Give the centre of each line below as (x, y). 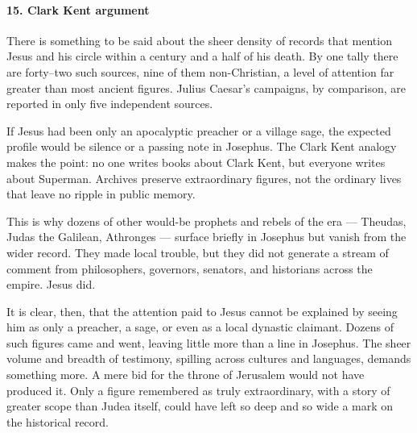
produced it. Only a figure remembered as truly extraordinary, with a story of (198, 390)
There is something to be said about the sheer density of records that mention (199, 40)
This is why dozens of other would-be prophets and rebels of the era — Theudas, (206, 221)
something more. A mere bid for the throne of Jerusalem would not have (186, 375)
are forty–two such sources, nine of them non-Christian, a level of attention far (200, 71)
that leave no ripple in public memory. (101, 194)
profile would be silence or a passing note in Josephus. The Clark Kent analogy (202, 146)
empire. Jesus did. (51, 284)
